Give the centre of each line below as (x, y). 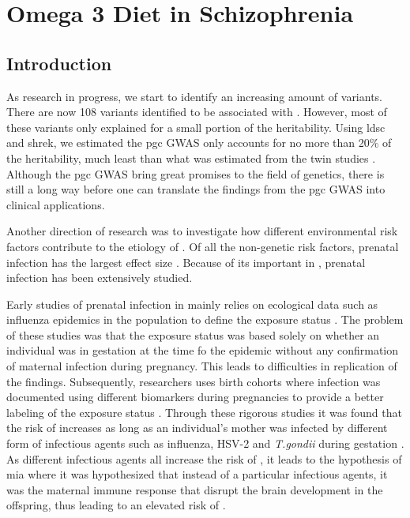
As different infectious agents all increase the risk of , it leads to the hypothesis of (204, 458)
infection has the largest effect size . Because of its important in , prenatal (186, 262)
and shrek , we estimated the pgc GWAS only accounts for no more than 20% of (199, 143)
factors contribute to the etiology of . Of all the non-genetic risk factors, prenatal (203, 246)
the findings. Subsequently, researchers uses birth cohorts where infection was (194, 381)
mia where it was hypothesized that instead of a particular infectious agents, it (197, 474)
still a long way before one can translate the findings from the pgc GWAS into (196, 189)
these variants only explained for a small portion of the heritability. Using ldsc (196, 127)
